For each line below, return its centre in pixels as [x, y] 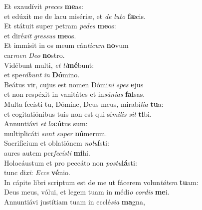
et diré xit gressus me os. [40, 35]
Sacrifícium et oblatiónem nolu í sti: [57, 143]
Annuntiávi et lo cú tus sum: [46, 123]
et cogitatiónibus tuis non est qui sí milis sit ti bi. [78, 113]
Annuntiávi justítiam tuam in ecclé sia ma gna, [75, 201]
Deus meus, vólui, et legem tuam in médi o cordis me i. [87, 192]
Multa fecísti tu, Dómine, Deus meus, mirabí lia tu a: [84, 104]
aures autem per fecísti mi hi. [47, 152]
